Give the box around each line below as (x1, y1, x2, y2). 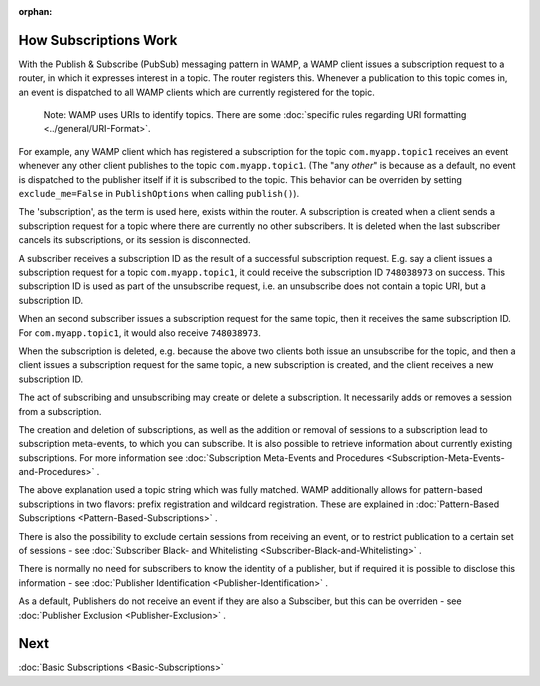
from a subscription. (18, 405, 102, 417)
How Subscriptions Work (18, 31, 178, 49)
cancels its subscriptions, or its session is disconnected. (18, 234, 251, 246)
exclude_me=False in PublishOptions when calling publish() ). (18, 188, 300, 200)
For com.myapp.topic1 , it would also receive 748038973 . (18, 326, 262, 339)
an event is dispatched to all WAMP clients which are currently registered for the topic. (18, 86, 375, 98)
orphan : (18, 6, 53, 17)
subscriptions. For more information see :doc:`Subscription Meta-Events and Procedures (18, 451, 385, 464)
